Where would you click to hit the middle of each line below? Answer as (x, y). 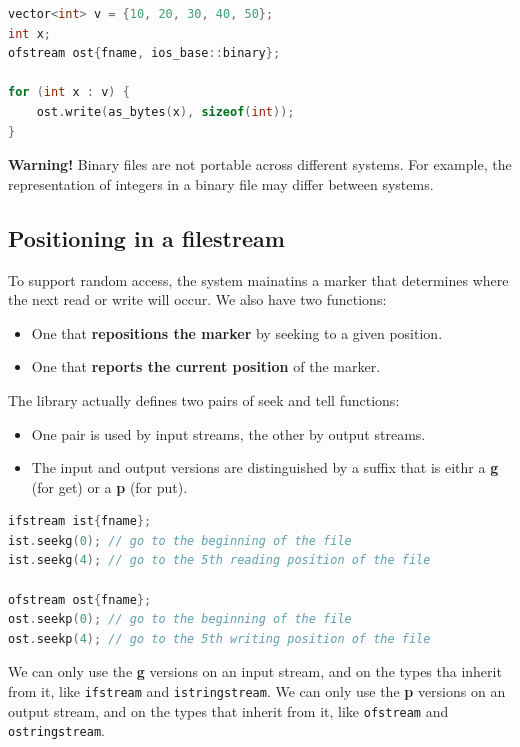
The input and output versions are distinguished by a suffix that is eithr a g (265, 467)
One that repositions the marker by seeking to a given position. (237, 332)
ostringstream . (56, 730)
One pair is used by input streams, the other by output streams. (228, 433)
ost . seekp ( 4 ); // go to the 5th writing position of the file (219, 638)
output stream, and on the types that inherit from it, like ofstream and (228, 710)
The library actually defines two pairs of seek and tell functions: (204, 399)
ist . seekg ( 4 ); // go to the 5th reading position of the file (219, 560)
